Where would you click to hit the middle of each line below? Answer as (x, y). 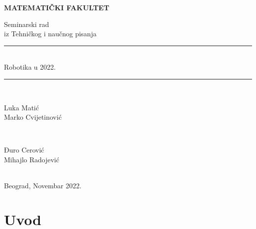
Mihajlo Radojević (32, 159)
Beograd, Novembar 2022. (43, 186)
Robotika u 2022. (30, 67)
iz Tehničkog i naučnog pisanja (50, 34)
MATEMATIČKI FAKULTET (57, 7)
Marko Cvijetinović (33, 117)
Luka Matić (21, 107)
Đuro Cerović (24, 150)
